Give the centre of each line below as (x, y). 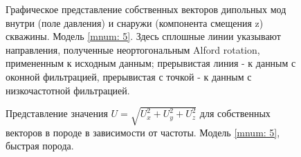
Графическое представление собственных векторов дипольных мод (146, 9)
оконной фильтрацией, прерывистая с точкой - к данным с (129, 76)
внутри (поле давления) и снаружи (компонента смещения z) (135, 22)
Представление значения (57, 113)
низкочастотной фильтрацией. (68, 90)
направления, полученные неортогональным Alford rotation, (133, 49)
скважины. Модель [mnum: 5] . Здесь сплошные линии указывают (143, 36)
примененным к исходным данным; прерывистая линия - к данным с (151, 63)
